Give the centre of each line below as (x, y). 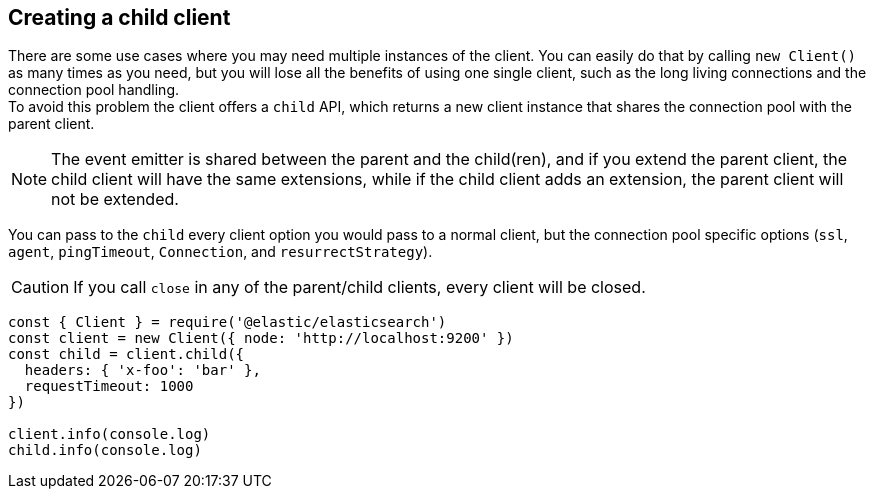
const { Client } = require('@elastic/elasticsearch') (227, 322)
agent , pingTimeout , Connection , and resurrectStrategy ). (220, 252)
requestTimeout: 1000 (109, 386)
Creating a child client (119, 17)
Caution (40, 287)
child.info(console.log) (105, 450)
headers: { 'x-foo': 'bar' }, (142, 370)
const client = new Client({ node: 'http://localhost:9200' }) (261, 338)
